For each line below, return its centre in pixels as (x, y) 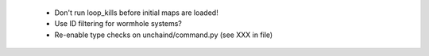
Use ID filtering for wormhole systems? (118, 24)
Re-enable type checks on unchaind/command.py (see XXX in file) (164, 35)
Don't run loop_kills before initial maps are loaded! (136, 13)
